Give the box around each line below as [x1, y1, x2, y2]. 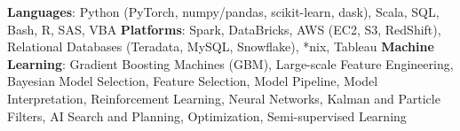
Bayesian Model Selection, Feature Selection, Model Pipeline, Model [7, 72, 378, 90]
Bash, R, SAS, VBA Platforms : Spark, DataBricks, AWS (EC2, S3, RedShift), [7, 19, 441, 38]
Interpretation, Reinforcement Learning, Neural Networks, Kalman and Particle [7, 89, 440, 107]
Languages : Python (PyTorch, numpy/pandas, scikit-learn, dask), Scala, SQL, [7, 3, 440, 20]
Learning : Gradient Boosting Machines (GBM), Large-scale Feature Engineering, [7, 54, 454, 73]
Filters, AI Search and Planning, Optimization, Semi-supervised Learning [7, 106, 407, 125]
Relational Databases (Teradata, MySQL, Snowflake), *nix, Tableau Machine [7, 37, 434, 56]
